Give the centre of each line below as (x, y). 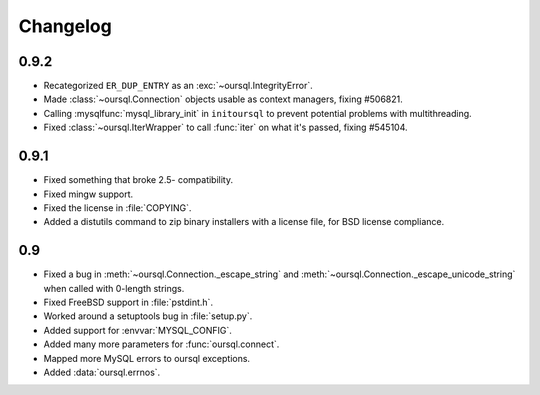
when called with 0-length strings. (114, 288)
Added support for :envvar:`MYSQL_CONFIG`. (137, 330)
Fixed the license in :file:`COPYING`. (117, 207)
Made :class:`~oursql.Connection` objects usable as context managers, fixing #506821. (223, 99)
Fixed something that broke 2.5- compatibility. (138, 180)
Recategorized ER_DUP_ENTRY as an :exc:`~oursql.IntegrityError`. (178, 86)
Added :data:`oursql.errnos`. (102, 372)
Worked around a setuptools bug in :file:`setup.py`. (148, 316)
